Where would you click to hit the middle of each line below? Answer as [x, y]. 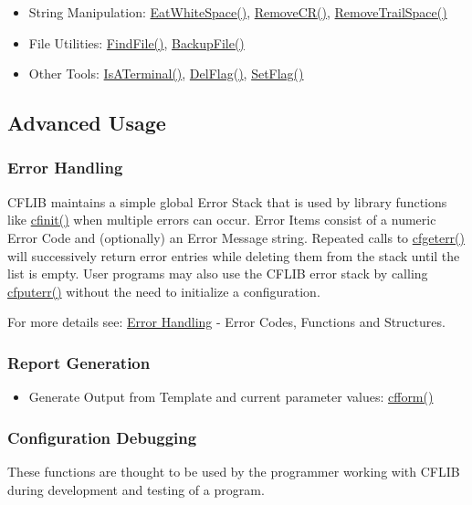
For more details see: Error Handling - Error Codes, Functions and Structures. [226, 322]
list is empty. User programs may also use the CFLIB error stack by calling [218, 274]
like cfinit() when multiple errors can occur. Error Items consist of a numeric [222, 220]
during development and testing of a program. [136, 489]
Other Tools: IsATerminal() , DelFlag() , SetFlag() [166, 74]
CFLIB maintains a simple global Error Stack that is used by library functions [227, 201]
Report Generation [79, 362]
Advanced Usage [87, 123]
